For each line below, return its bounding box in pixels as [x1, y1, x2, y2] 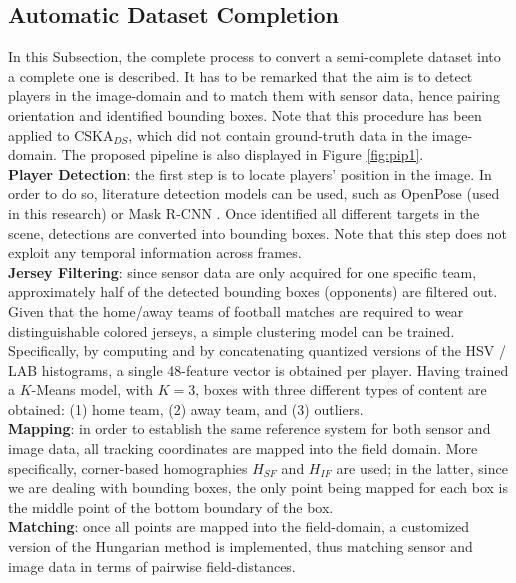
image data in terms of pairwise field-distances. [8, 555, 296, 576]
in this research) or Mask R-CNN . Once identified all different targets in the [8, 202, 480, 223]
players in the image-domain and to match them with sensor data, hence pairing [8, 85, 500, 106]
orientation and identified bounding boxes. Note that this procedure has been [8, 104, 482, 125]
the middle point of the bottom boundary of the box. [8, 496, 334, 517]
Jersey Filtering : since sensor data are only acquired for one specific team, [8, 261, 477, 282]
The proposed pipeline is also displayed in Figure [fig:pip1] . [61, 144, 424, 165]
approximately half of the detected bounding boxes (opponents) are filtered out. [8, 281, 498, 302]
